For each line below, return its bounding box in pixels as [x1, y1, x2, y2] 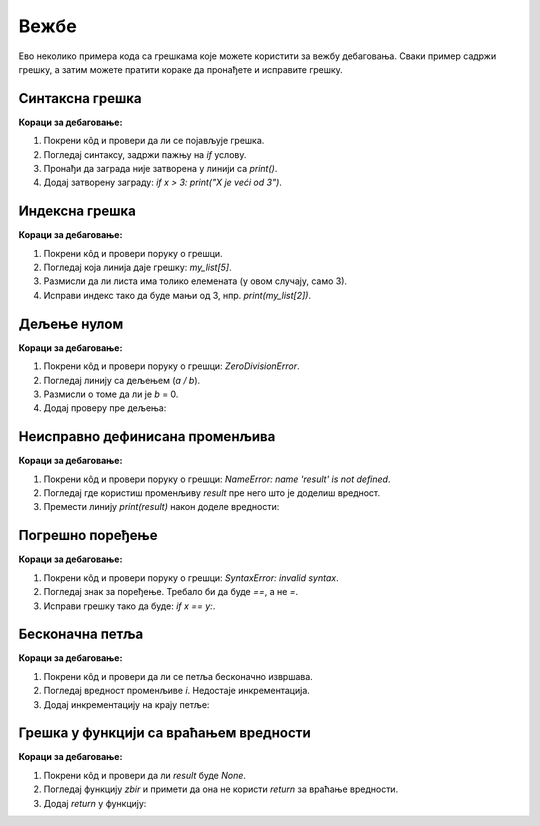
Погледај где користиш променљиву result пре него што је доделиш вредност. [43, 487, 381, 499]
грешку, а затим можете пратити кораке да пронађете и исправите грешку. [18, 63, 344, 75]
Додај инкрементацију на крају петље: [43, 698, 210, 710]
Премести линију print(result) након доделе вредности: [43, 501, 280, 513]
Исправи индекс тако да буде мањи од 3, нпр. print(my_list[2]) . [43, 289, 312, 301]
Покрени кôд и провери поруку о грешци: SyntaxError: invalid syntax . [43, 571, 339, 584]
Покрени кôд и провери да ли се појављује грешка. [43, 135, 265, 147]
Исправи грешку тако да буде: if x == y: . [43, 600, 216, 612]
